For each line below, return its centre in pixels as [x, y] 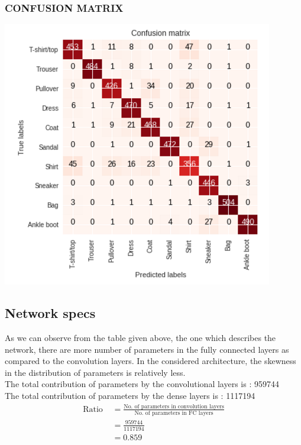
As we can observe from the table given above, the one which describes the [140, 338]
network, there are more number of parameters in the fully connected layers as [147, 349]
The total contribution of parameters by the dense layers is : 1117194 [130, 395]
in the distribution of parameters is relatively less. [95, 372]
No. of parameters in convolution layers [174, 406]
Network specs [50, 313]
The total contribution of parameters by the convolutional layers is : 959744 [142, 384]
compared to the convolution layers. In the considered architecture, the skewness [150, 361]
